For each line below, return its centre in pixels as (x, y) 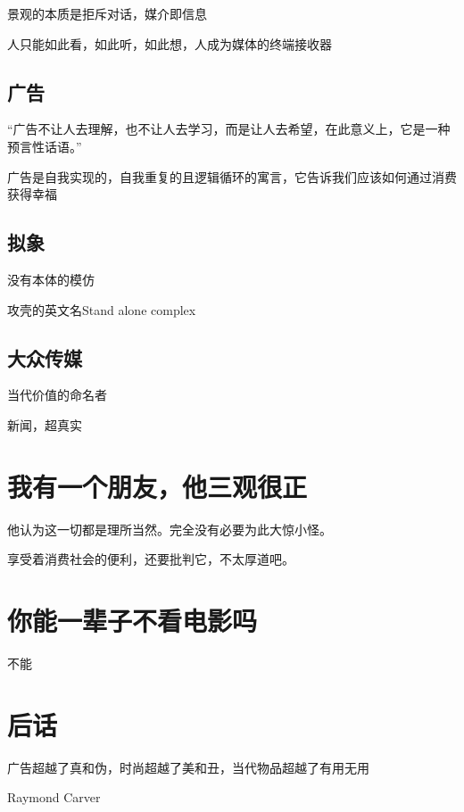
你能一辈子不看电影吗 (133, 621)
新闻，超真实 (45, 424)
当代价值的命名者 (57, 395)
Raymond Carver (54, 797)
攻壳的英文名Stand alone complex (102, 309)
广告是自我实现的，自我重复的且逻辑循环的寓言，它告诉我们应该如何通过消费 (232, 176)
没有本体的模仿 (51, 279)
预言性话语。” (45, 146)
